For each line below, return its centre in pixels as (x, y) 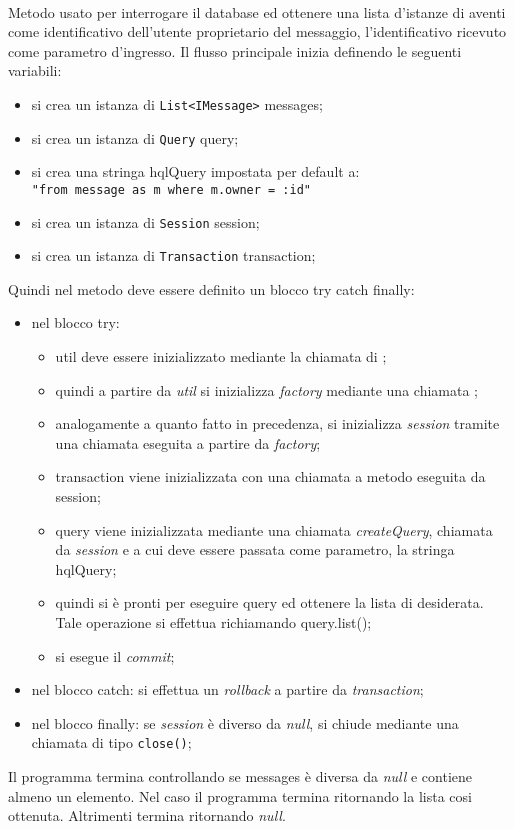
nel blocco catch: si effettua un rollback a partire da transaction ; (227, 689)
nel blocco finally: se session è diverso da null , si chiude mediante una (245, 722)
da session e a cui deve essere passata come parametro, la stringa (255, 549)
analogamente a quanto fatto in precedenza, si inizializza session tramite (277, 423)
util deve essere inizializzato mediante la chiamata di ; (221, 356)
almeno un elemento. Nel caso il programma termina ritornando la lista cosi (240, 795)
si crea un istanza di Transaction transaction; (173, 255)
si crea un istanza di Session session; (145, 221)
